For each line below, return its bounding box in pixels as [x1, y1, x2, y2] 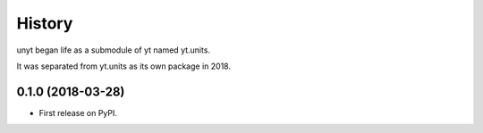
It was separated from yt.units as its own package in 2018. [16, 61, 232, 71]
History [16, 13, 73, 33]
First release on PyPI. [38, 107, 118, 118]
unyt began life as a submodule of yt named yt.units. [16, 45, 210, 55]
